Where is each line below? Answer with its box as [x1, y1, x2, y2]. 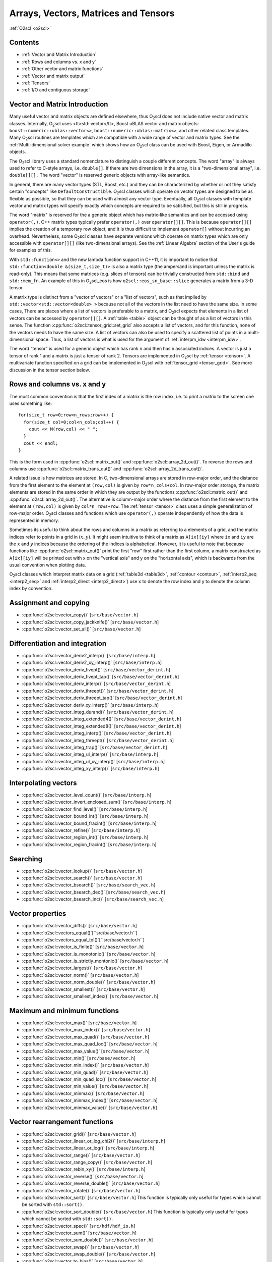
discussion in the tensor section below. [9, 366, 90, 373]
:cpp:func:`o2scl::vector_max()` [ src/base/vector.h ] [22, 1020, 137, 1026]
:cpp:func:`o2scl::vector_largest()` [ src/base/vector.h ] [22, 965, 143, 971]
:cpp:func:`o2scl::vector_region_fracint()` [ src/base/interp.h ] [22, 841, 157, 848]
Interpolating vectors [9, 778, 78, 787]
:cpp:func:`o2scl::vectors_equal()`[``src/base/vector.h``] [22, 929, 138, 936]
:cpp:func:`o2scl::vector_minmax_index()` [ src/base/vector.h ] [22, 1097, 158, 1103]
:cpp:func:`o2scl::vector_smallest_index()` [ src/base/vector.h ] [22, 993, 159, 1000]
